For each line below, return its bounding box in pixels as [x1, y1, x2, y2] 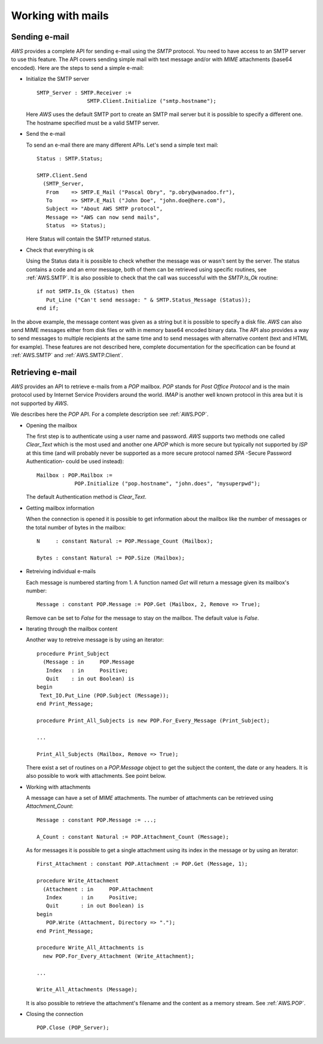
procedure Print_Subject [36, 650, 109, 657]
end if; [36, 305, 59, 312]
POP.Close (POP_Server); [36, 1024, 109, 1031]
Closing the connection [26, 1010, 84, 1018]
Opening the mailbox [26, 422, 78, 429]
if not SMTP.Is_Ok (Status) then [36, 288, 135, 295]
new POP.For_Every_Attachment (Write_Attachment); [42, 952, 194, 960]
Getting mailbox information [26, 504, 95, 512]
